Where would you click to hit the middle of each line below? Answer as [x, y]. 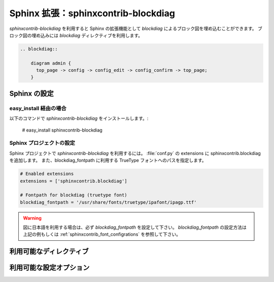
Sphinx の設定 [31, 93]
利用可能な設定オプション [49, 268]
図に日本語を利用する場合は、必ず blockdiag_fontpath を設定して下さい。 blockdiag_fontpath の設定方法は [135, 227]
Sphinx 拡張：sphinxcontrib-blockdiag [92, 13]
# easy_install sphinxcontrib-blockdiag [62, 130]
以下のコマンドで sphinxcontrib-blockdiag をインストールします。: [79, 118]
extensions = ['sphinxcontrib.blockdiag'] [74, 181]
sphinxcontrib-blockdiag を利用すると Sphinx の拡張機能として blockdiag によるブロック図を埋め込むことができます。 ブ [136, 28]
